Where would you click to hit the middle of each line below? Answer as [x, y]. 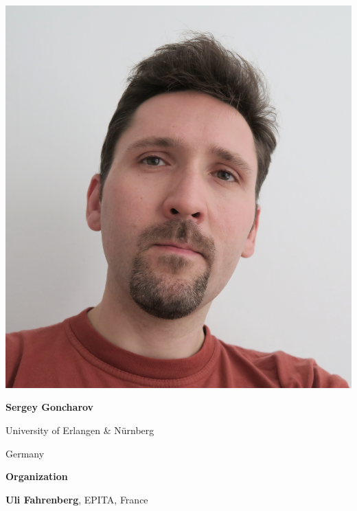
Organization [37, 476]
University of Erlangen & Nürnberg [80, 430]
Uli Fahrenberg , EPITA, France [77, 499]
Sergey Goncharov [50, 407]
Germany [25, 453]
